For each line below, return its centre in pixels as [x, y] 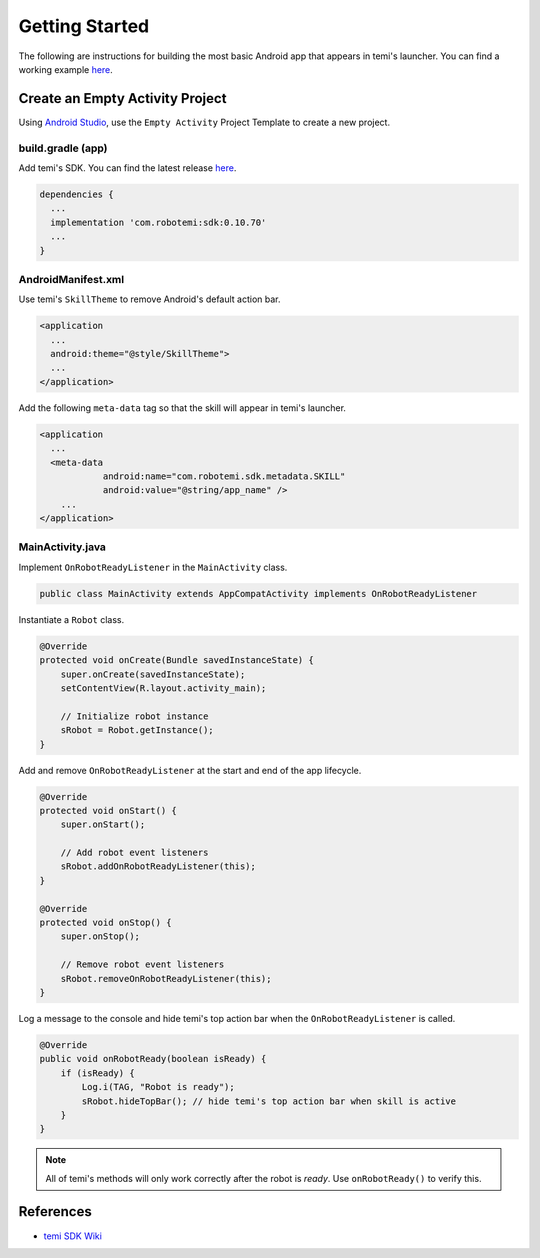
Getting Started [84, 26]
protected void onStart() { [108, 810]
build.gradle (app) [63, 148]
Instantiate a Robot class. [71, 619]
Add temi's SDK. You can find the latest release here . [127, 167]
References [55, 1211]
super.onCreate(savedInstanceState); [153, 674]
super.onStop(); [100, 936]
